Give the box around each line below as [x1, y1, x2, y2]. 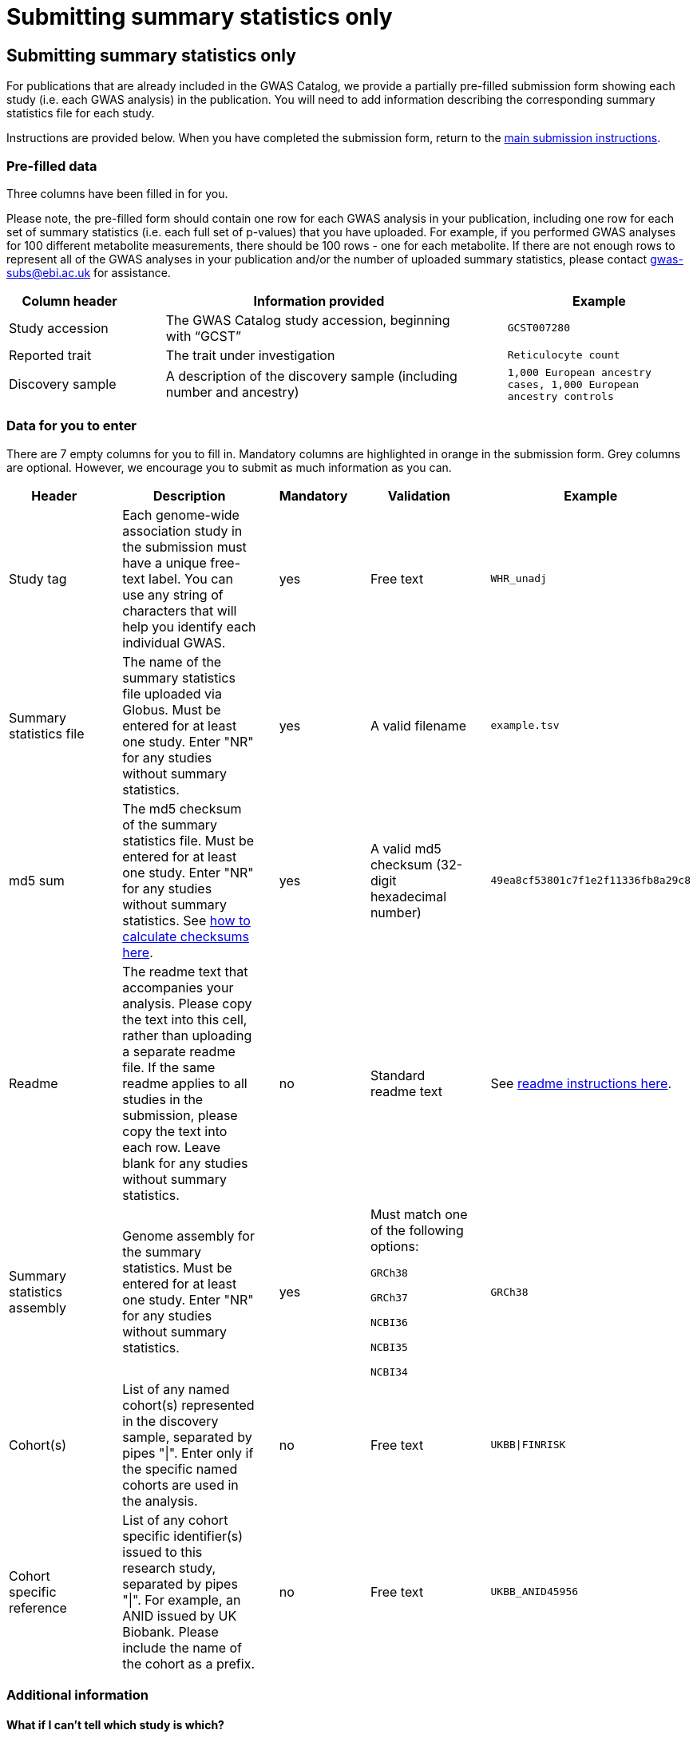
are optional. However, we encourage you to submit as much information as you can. [6, 460, 452, 474]
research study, [122, 1559, 216, 1576]
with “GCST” [165, 327, 242, 344]
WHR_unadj [490, 572, 547, 585]
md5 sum [9, 872, 65, 889]
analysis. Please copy [122, 995, 252, 1012]
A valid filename [370, 717, 467, 734]
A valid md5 [370, 840, 442, 857]
